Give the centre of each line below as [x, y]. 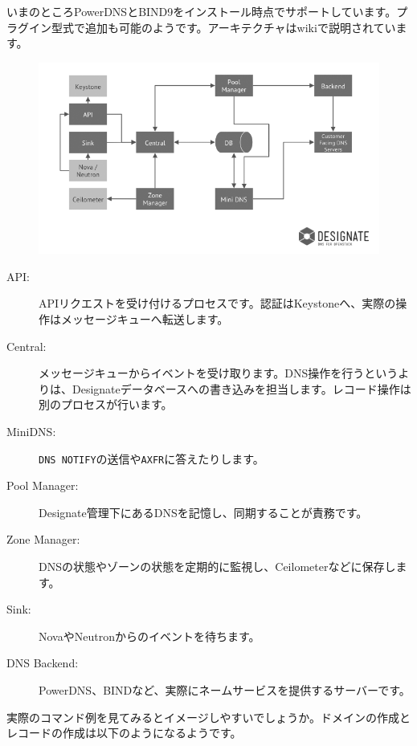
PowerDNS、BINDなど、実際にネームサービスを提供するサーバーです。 [225, 690]
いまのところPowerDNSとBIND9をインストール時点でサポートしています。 [202, 11]
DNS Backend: [43, 663]
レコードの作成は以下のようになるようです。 [124, 733]
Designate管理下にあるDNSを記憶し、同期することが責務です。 [203, 512]
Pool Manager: [43, 485]
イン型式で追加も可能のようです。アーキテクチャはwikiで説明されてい [212, 27]
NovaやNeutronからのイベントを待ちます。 [149, 636]
